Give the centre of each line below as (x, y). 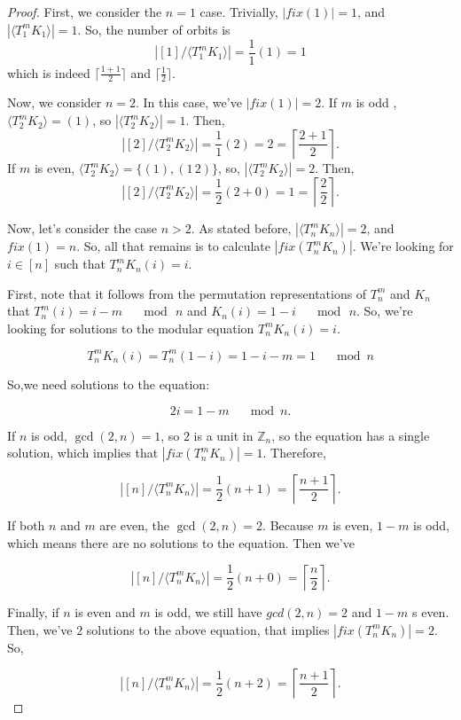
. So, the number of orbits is (154, 29)
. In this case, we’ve (188, 102)
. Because (288, 525)
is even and (105, 612)
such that (80, 264)
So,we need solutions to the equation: (109, 383)
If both (26, 525)
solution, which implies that (83, 453)
